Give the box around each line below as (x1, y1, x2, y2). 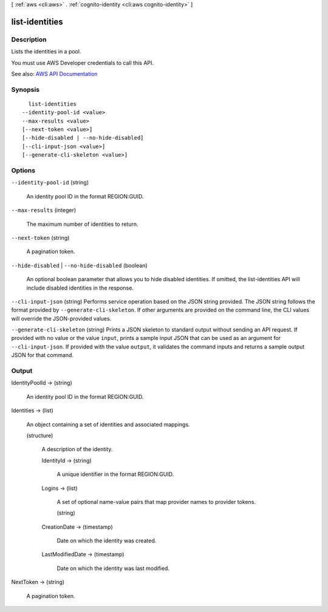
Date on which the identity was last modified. (56, 565, 170, 572)
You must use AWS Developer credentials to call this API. (11, 59, 154, 66)
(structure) (26, 432, 53, 439)
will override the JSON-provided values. (11, 314, 112, 322)
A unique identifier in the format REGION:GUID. (56, 471, 174, 478)
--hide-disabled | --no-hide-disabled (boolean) (11, 262, 148, 269)
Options (11, 166, 36, 174)
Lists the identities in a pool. (11, 48, 81, 55)
